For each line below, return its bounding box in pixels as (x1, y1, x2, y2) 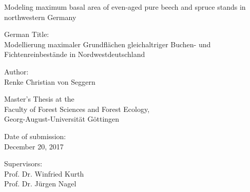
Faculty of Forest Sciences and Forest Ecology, (4, 103, 150, 114)
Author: (4, 66, 29, 76)
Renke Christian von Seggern (4, 76, 95, 87)
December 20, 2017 (4, 141, 64, 151)
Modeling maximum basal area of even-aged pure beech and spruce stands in (4, 2, 246, 12)
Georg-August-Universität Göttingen (4, 113, 120, 124)
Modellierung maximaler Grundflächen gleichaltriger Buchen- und (4, 39, 211, 49)
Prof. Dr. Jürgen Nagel (4, 178, 76, 189)
